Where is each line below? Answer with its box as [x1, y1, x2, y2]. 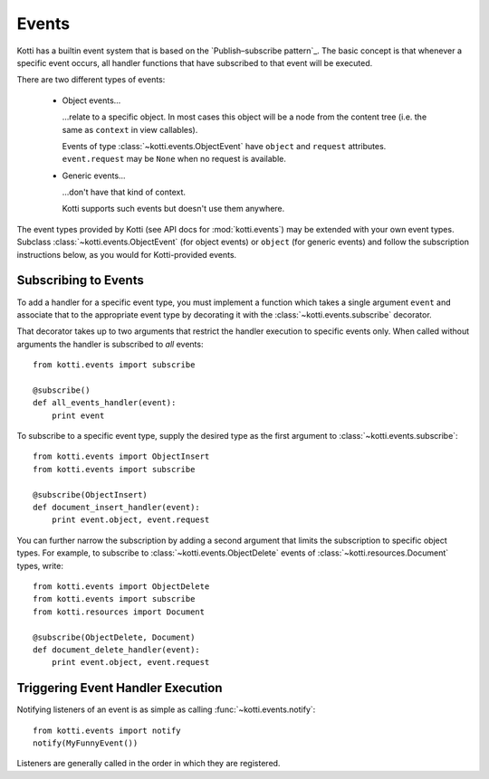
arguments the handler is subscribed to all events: [16, 338, 204, 349]
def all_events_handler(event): [33, 398, 177, 408]
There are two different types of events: [16, 74, 166, 85]
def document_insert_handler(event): [33, 502, 201, 512]
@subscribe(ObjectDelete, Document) [33, 632, 196, 642]
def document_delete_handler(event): [33, 644, 201, 655]
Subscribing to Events [16, 272, 144, 289]
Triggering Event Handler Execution [16, 680, 223, 696]
